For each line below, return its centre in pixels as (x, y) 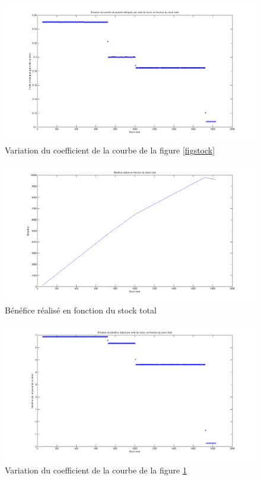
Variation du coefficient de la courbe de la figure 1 (96, 470)
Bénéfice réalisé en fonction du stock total (81, 310)
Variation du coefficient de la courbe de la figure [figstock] (110, 150)
